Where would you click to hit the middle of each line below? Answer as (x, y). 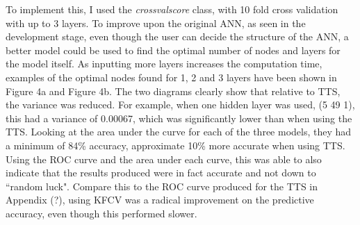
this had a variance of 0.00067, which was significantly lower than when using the (179, 118)
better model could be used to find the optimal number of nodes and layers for (173, 50)
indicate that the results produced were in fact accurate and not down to (161, 173)
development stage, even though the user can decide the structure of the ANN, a (177, 36)
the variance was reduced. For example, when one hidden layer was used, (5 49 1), (180, 105)
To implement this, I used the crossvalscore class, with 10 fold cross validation (172, 9)
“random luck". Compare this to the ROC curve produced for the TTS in (162, 186)
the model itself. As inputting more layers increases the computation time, (164, 64)
